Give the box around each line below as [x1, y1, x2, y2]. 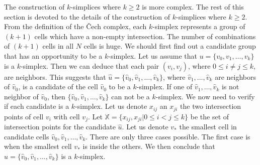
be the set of [190, 111, 229, 121]
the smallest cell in [179, 121, 237, 132]
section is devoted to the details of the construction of [4, 11, 170, 22]
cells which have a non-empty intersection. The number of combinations [34, 31, 256, 41]
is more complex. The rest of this [142, 2, 244, 12]
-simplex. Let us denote [75, 101, 147, 111]
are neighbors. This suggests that [4, 71, 106, 82]
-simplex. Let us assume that [108, 50, 197, 61]
